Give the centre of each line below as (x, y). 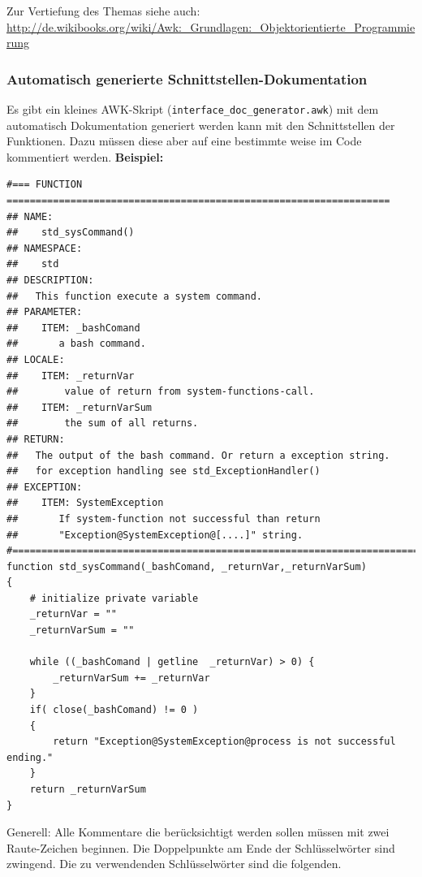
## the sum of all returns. (103, 423)
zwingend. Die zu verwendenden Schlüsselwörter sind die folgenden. (174, 864)
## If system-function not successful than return (164, 518)
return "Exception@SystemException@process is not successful (224, 742)
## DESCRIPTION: (50, 280)
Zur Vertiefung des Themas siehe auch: (103, 11)
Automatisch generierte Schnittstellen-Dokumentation (187, 78)
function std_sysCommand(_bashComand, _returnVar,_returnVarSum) (187, 566)
